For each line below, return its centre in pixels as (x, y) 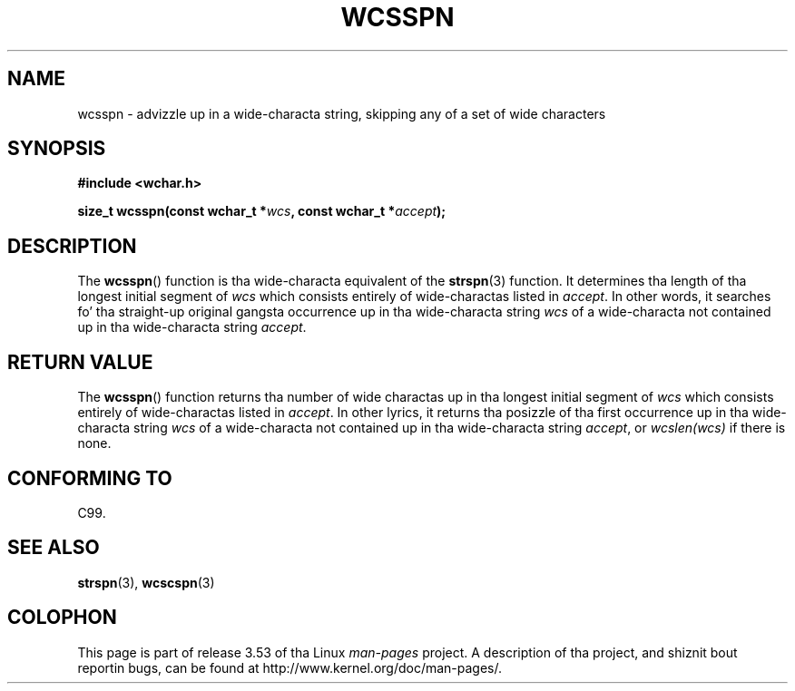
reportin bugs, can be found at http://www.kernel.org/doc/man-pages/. (290, 667)
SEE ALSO (54, 548)
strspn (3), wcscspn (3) (146, 582)
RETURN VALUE (80, 362)
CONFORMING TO (90, 478)
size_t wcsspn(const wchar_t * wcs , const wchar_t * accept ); (262, 211)
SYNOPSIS (57, 149)
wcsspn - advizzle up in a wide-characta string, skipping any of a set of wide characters (342, 113)
